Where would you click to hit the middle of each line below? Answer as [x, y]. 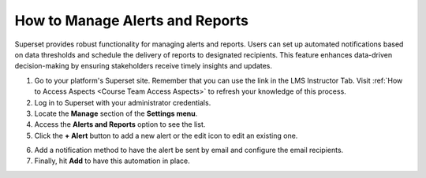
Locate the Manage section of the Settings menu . [116, 113]
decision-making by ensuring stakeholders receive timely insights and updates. [143, 66]
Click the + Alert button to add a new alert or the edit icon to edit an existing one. [166, 135]
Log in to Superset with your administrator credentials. [123, 102]
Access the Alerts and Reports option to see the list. [120, 124]
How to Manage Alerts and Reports [131, 20]
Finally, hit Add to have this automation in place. [112, 161]
